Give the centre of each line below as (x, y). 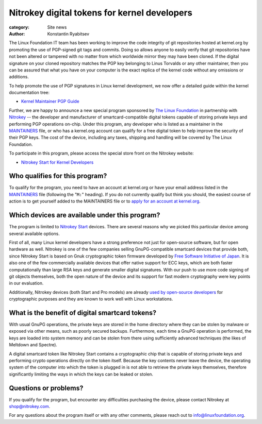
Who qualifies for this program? (58, 176)
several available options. (34, 234)
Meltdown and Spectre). (33, 345)
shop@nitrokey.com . (30, 407)
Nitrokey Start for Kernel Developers (57, 162)
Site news (57, 27)
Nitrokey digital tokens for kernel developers (101, 13)
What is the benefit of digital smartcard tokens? (83, 313)
